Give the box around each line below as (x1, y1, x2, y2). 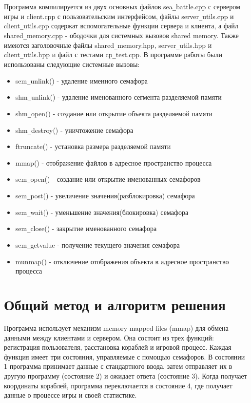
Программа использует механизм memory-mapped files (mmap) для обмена (4, 322, 229, 333)
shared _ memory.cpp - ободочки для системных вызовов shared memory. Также (4, 30, 239, 40)
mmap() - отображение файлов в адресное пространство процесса (15, 157, 212, 168)
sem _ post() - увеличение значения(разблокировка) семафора (15, 191, 195, 200)
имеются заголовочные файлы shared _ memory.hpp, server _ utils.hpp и (4, 40, 212, 50)
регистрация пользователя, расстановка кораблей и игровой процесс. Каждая (4, 342, 232, 352)
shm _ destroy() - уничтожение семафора (15, 125, 134, 135)
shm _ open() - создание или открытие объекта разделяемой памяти (15, 108, 213, 118)
